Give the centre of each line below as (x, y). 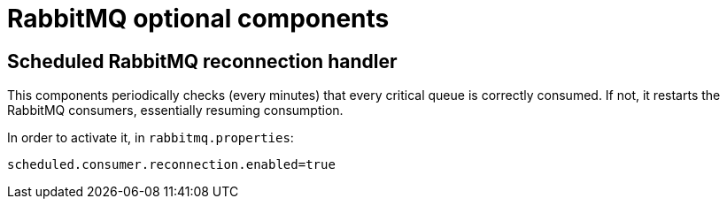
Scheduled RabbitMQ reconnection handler (202, 61)
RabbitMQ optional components (198, 19)
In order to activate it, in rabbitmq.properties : (151, 138)
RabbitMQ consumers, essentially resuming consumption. (175, 111)
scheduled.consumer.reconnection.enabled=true (171, 165)
